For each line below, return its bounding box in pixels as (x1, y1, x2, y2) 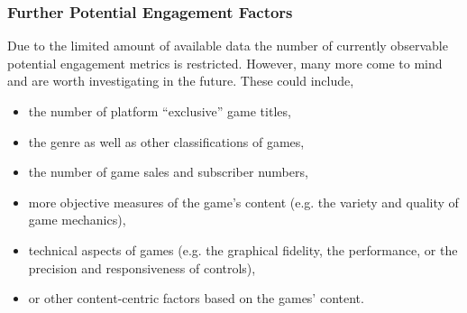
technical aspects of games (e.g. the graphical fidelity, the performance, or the (28, 240, 458, 259)
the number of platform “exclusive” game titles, (28, 102, 291, 120)
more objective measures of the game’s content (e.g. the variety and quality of (28, 192, 459, 211)
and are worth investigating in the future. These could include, (7, 71, 354, 90)
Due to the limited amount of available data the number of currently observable (7, 36, 448, 55)
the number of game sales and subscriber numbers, (28, 162, 308, 181)
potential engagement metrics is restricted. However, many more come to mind (7, 53, 443, 72)
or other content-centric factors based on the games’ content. (28, 289, 364, 308)
